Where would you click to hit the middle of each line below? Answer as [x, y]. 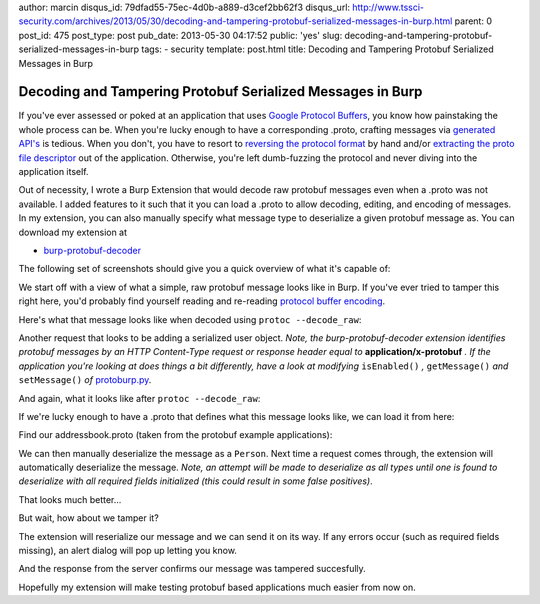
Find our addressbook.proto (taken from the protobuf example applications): [175, 435]
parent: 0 [473, 21]
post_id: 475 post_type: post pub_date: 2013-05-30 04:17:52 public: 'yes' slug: [180, 35]
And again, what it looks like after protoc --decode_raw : [139, 398]
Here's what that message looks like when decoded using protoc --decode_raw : [190, 319]
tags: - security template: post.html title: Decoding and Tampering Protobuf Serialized [317, 49]
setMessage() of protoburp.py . [85, 380]
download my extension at [73, 232]
